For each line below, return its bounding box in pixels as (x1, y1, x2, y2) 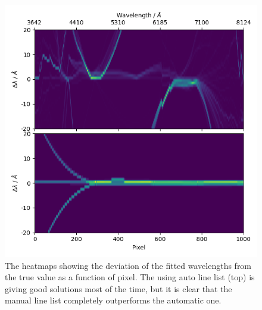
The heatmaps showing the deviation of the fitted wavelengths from (5, 259, 252, 271)
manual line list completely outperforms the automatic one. (5, 294, 222, 306)
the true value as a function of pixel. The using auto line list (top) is (5, 271, 255, 283)
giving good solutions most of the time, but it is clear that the (5, 282, 232, 295)
